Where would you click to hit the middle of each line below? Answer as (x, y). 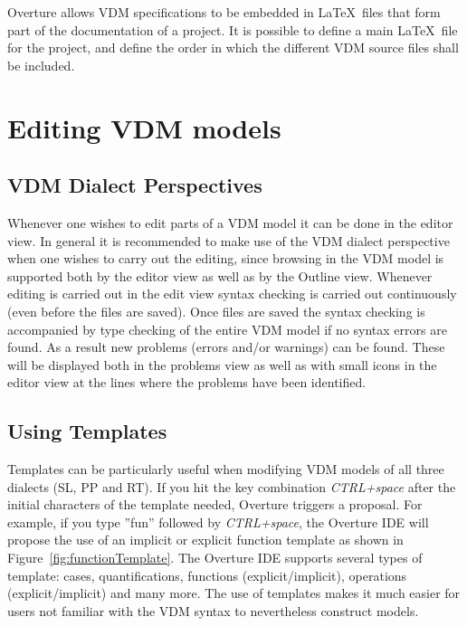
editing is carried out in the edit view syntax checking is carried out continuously (232, 294)
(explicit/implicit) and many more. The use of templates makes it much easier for (234, 593)
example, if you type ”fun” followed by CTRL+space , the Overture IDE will (218, 522)
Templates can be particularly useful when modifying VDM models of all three (226, 469)
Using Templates (87, 431)
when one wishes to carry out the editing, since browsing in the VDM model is (226, 258)
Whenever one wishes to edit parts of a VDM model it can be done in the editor (230, 222)
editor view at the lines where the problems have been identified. (187, 382)
